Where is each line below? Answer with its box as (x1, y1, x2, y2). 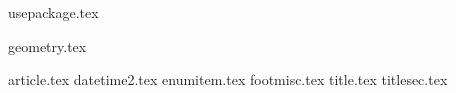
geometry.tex (8, 35, 87, 56)
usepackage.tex (8, 2, 99, 22)
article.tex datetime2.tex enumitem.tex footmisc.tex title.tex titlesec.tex (8, 69, 448, 90)
